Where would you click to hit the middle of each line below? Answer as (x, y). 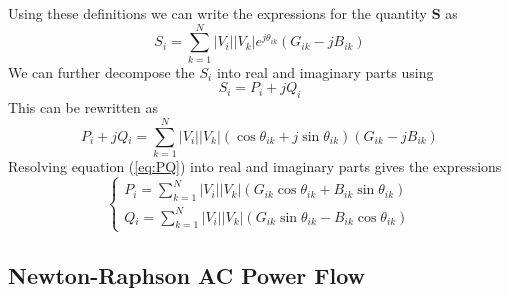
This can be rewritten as (83, 107)
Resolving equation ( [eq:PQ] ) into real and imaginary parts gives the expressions (255, 165)
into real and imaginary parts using (325, 71)
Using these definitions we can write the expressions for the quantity (218, 13)
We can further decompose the (101, 71)
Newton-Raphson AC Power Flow (187, 274)
